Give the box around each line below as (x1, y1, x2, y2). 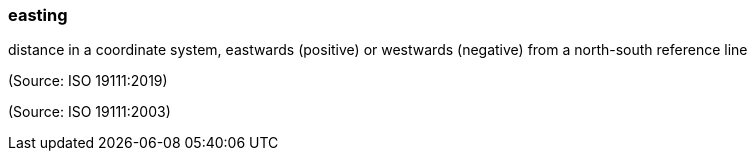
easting (8, 5, 68, 25)
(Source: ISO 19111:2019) (8, 72, 168, 90)
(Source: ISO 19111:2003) (8, 103, 171, 121)
